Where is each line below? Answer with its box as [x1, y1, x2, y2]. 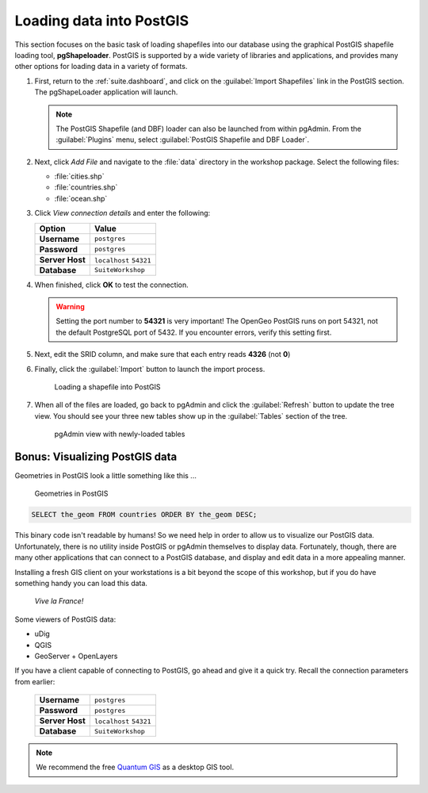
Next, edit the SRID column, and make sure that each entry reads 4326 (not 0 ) [34, 350, 291, 359]
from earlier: [14, 676, 55, 686]
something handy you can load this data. [14, 578, 148, 588]
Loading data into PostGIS [14, 12, 189, 29]
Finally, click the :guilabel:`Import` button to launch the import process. [34, 364, 266, 374]
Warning [55, 302, 85, 312]
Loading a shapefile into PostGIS [54, 381, 162, 392]
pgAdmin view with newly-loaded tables [54, 429, 185, 439]
